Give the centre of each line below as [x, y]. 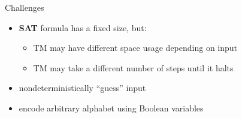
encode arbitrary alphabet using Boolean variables [111, 108]
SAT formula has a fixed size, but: [83, 27]
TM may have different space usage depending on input [135, 48]
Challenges [25, 7]
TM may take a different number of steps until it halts [133, 67]
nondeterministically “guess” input [82, 88]
